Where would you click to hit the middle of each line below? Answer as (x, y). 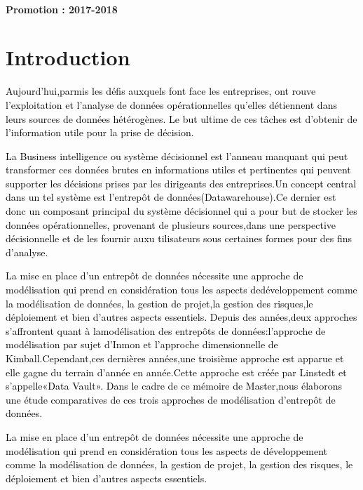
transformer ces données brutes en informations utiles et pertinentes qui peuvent (178, 170)
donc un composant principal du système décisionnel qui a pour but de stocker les (181, 211)
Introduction (68, 57)
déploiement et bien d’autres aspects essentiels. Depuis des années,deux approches (181, 317)
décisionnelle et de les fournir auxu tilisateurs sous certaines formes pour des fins (179, 238)
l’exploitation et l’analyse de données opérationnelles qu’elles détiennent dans (171, 104)
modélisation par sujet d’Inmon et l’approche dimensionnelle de (142, 344)
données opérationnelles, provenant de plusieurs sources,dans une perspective (171, 224)
